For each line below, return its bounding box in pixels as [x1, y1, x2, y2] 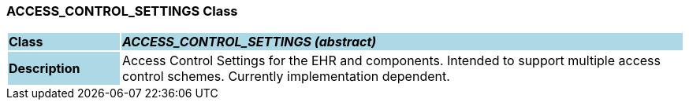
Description [9, 60, 80, 77]
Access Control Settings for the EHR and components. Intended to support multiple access [121, 53, 661, 69]
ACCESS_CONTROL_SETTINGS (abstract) [121, 34, 377, 50]
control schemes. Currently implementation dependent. [121, 68, 450, 85]
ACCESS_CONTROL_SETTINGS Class [6, 3, 238, 19]
